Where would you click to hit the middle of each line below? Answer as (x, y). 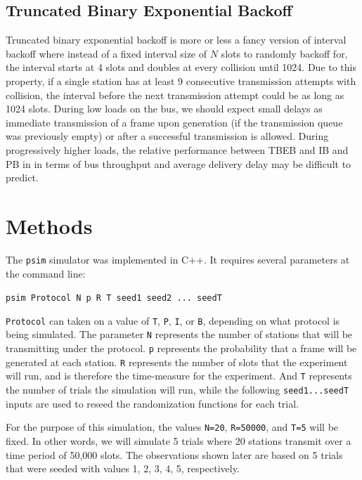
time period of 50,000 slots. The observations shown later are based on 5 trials (174, 454)
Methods (49, 225)
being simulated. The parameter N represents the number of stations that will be (179, 334)
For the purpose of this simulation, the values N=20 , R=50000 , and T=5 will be (172, 427)
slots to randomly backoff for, (284, 53)
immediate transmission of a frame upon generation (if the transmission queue (174, 122)
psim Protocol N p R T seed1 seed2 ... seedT (114, 298)
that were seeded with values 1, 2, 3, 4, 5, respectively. (123, 468)
